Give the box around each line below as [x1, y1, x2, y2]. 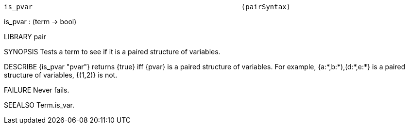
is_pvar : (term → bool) [4, 17, 77, 26]
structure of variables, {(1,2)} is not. [4, 71, 118, 79]
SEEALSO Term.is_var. [4, 101, 75, 109]
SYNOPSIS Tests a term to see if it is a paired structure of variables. [4, 48, 221, 56]
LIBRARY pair [4, 32, 46, 41]
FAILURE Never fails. [4, 86, 69, 94]
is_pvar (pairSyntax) [4, 3, 291, 11]
